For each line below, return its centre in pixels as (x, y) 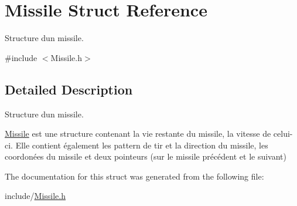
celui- (283, 134)
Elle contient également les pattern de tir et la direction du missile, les (142, 145)
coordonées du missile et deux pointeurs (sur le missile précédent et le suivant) (146, 156)
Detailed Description (69, 89)
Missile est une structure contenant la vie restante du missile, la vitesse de (138, 134)
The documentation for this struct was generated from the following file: (134, 176)
